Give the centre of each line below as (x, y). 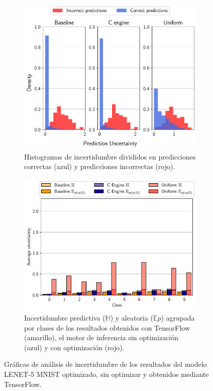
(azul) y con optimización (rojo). (74, 347)
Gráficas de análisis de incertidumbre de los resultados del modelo (105, 364)
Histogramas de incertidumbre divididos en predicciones (110, 156)
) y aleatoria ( (132, 318)
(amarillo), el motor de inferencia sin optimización (101, 337)
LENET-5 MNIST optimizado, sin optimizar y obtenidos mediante (106, 374)
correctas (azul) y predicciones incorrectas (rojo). (100, 166)
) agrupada (178, 318)
